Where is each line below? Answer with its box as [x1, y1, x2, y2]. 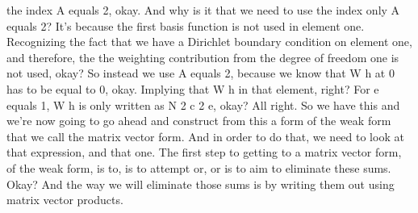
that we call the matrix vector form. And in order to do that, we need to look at [6, 127, 404, 144]
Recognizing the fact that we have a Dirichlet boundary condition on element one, [6, 33, 412, 50]
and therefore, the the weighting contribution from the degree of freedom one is [6, 48, 399, 65]
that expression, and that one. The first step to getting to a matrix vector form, [6, 144, 402, 161]
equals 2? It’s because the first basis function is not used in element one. [6, 17, 365, 34]
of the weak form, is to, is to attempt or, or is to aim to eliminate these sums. [6, 159, 391, 176]
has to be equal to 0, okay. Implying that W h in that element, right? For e [6, 80, 379, 97]
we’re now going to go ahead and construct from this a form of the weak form [6, 112, 391, 129]
